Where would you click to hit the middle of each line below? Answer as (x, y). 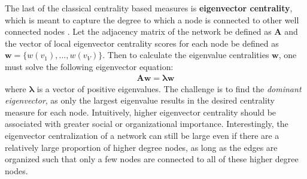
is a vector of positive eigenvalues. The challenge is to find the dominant (169, 88)
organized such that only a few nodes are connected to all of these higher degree (152, 159)
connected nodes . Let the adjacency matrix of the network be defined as (138, 31)
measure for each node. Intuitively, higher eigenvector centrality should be (141, 112)
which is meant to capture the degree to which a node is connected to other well (152, 19)
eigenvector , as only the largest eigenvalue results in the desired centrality (140, 100)
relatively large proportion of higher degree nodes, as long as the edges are (141, 147)
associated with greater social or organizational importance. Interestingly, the (147, 124)
